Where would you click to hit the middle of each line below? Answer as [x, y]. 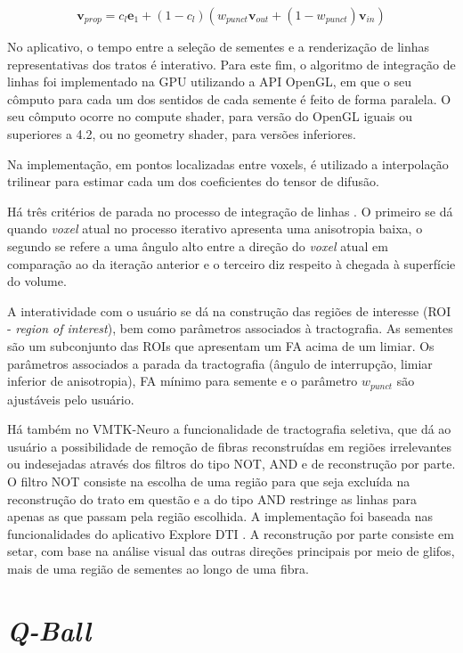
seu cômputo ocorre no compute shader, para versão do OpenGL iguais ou [210, 116]
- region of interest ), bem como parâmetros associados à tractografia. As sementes [230, 328]
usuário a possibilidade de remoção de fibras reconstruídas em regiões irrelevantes [230, 446]
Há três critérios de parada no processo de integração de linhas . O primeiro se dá [230, 211]
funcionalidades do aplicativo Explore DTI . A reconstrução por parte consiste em [231, 533]
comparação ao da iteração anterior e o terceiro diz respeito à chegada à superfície [231, 263]
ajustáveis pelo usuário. [71, 399]
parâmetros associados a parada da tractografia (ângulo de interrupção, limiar [220, 363]
